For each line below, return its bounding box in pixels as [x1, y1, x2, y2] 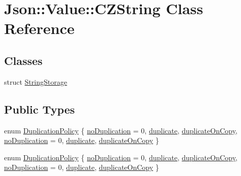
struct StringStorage [4, 76, 67, 87]
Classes [4, 52, 43, 68]
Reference [4, 18, 75, 39]
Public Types [4, 101, 75, 117]
